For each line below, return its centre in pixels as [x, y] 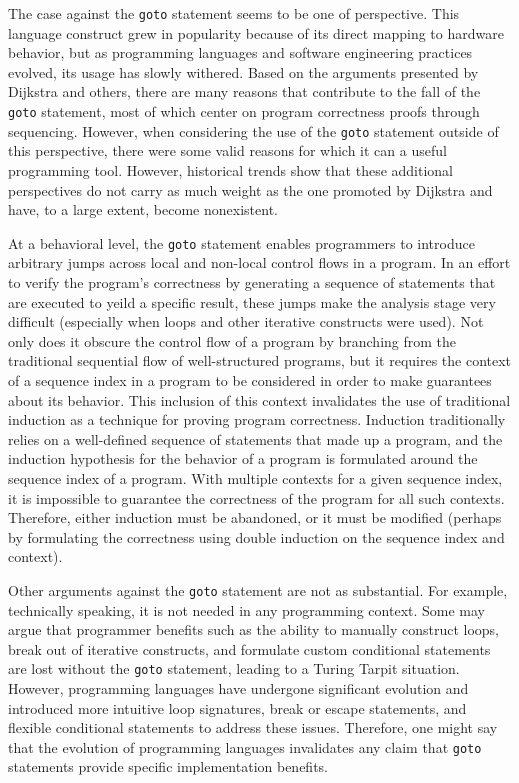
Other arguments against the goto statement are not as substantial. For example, [258, 589]
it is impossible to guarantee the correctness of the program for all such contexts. [256, 497]
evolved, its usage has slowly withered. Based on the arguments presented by [243, 71]
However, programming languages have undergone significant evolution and [238, 687]
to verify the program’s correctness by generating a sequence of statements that [252, 281]
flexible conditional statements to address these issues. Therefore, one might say [253, 727]
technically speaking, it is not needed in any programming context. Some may [247, 609]
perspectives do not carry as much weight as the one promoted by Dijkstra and [250, 189]
